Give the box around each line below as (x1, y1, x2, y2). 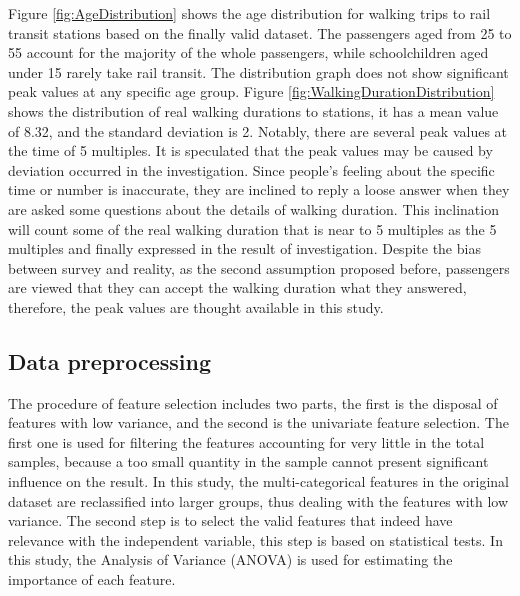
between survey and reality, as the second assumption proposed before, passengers (8, 257, 510, 278)
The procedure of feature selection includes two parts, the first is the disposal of (8, 392, 498, 413)
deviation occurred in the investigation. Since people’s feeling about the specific (8, 159, 495, 180)
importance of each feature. (8, 569, 176, 590)
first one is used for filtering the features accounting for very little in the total (8, 431, 485, 452)
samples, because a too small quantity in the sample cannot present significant (8, 451, 489, 472)
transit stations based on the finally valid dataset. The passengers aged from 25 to (8, 22, 512, 43)
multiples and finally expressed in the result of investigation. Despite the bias (8, 238, 481, 259)
